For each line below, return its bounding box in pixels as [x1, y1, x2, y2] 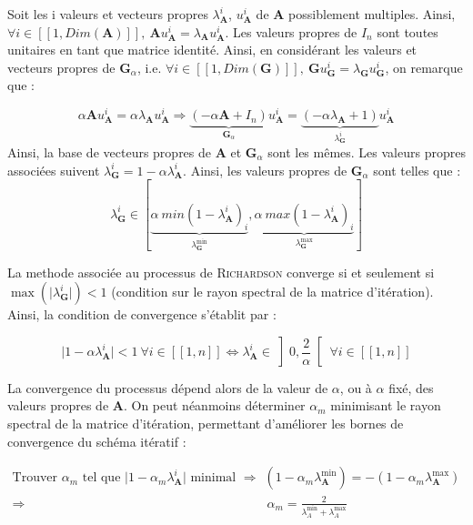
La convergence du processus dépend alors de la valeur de [7, 378, 328, 397]
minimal [190, 471, 236, 485]
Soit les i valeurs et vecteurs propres [7, 5, 208, 23]
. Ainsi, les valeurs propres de [183, 160, 347, 179]
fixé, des [388, 378, 434, 397]
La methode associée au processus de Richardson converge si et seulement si [7, 262, 435, 281]
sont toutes [377, 22, 438, 41]
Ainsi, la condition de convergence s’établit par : [7, 305, 277, 324]
